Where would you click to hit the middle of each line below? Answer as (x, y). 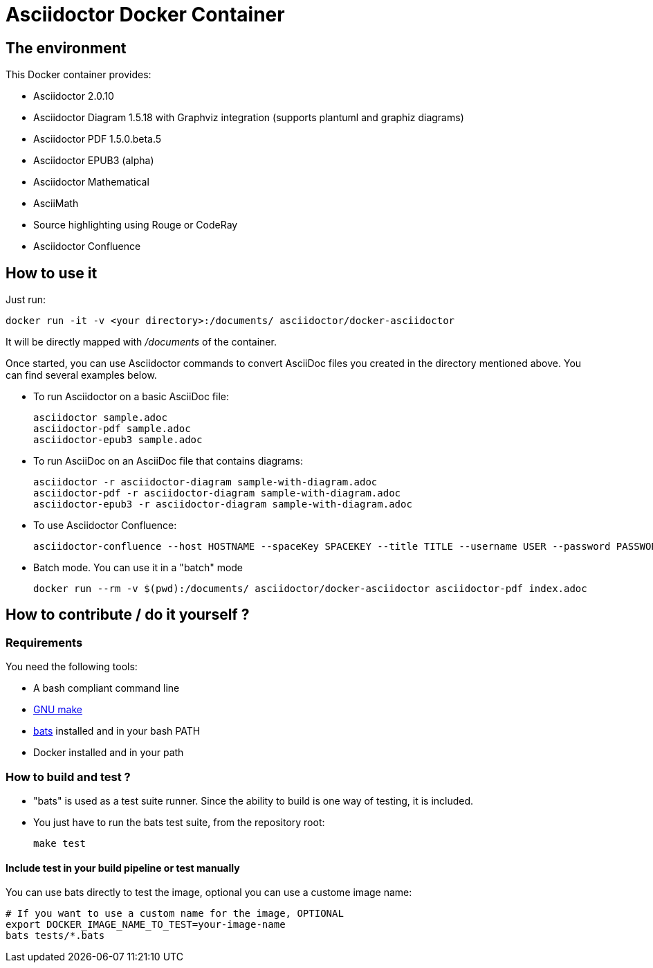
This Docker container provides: (79, 75)
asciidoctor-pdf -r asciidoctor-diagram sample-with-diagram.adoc (217, 493)
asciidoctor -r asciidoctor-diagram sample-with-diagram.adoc (205, 482)
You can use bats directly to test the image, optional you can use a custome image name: (209, 893)
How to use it (52, 273)
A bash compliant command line (107, 688)
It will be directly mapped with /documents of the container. (141, 342)
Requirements (44, 642)
